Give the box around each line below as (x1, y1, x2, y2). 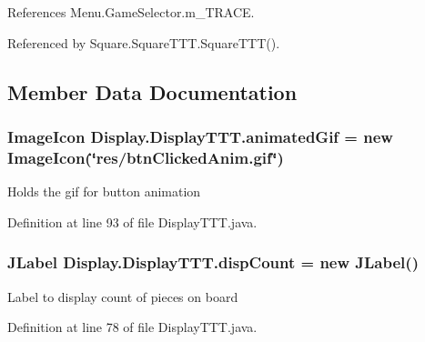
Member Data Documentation (7, 77, 298, 106)
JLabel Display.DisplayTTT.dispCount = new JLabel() (7, 251, 419, 274)
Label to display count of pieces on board (7, 287, 238, 306)
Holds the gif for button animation (7, 182, 201, 201)
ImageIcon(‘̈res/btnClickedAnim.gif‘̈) (7, 146, 284, 168)
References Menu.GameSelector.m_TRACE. (7, 3, 255, 21)
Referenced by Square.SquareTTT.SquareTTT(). (7, 33, 280, 52)
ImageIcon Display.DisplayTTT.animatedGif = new (7, 125, 393, 147)
